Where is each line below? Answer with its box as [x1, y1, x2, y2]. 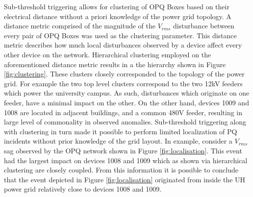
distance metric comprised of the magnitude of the [4, 21, 155, 31]
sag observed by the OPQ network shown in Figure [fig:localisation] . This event [4, 145, 242, 155]
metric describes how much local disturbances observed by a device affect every [4, 40, 242, 50]
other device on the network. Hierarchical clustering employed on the [4, 49, 211, 59]
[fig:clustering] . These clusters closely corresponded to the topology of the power [4, 69, 245, 79]
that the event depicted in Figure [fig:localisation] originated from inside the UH [4, 174, 246, 184]
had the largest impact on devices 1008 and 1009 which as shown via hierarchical [4, 155, 248, 165]
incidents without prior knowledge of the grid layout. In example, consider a [4, 136, 232, 146]
